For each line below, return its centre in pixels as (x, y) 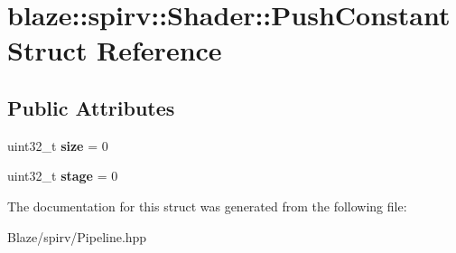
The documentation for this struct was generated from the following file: (207, 206)
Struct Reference (115, 50)
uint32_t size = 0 (58, 145)
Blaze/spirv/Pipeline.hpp (77, 236)
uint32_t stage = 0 (63, 176)
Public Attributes (91, 107)
